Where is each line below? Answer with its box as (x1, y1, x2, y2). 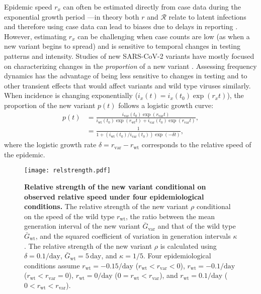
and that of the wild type (157, 221, 236, 231)
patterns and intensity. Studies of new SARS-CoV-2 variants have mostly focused (4, 50, 254, 61)
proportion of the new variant (4, 100, 96, 110)
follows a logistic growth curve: (118, 100, 214, 110)
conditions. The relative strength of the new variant (24, 201, 189, 212)
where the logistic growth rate (4, 139, 97, 150)
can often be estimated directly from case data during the (63, 2, 241, 12)
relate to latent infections (168, 11, 246, 22)
